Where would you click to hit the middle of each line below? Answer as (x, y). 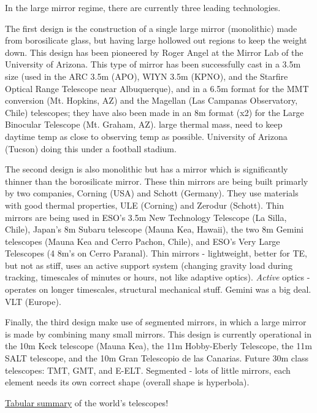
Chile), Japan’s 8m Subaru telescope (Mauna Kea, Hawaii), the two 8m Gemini (154, 229)
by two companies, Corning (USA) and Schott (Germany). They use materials (152, 193)
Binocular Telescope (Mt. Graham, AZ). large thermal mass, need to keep (144, 124)
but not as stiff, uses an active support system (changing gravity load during (149, 265)
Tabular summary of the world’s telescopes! (87, 402)
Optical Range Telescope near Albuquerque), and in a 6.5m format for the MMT (157, 88)
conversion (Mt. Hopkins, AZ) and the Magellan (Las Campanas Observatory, (151, 100)
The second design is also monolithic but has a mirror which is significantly (147, 169)
